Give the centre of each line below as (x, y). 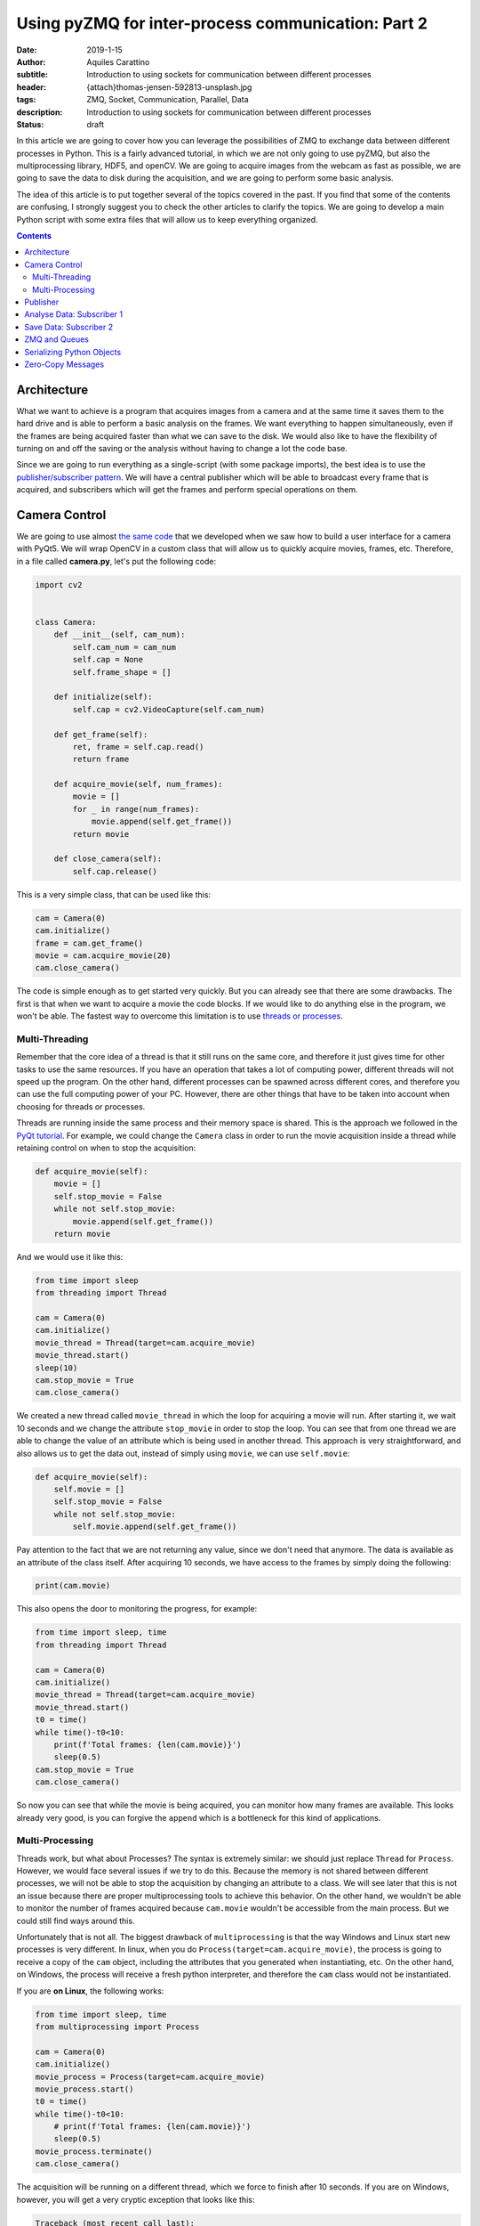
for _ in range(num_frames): (136, 809)
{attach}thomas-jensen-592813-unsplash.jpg (169, 87)
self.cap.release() (115, 871)
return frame (101, 760)
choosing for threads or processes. (81, 1106)
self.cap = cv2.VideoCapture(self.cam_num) (169, 709)
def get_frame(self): (101, 734)
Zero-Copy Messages (64, 364)
